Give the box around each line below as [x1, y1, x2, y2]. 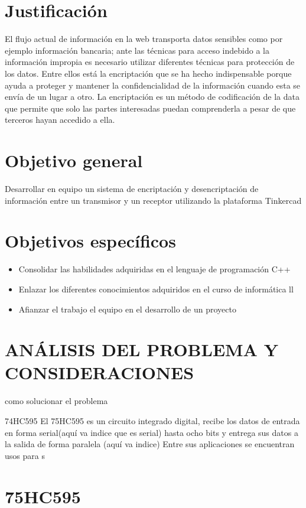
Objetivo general [5, 148, 143, 172]
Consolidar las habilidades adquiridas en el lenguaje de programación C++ [18, 263, 291, 275]
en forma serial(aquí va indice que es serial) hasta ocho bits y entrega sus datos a [5, 426, 298, 438]
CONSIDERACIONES [5, 360, 194, 385]
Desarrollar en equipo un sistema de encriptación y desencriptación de [5, 183, 259, 194]
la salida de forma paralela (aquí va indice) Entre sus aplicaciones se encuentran [5, 438, 295, 450]
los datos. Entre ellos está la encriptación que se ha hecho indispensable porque [5, 67, 292, 79]
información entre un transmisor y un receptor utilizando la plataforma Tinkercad [5, 194, 302, 206]
